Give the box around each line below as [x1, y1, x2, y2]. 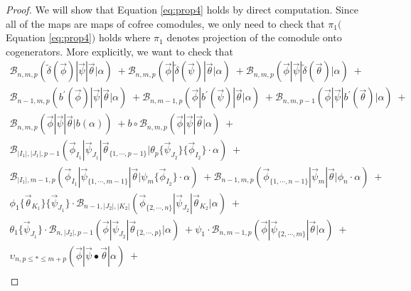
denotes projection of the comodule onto [166, 30, 342, 45]
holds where [98, 30, 151, 45]
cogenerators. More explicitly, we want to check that [6, 43, 233, 58]
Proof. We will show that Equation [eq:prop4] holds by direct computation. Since [6, 2, 358, 16]
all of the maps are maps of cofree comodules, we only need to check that [6, 16, 325, 31]
